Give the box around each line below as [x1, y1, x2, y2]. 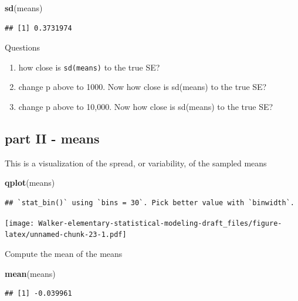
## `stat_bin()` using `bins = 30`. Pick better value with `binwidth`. [5, 199, 294, 208]
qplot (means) [5, 176, 55, 189]
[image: [5, 219, 35, 228]
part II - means [5, 129, 100, 148]
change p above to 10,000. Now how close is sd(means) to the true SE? [18, 101, 273, 113]
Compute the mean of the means [5, 247, 123, 259]
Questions [5, 41, 40, 53]
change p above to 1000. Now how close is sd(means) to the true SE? [18, 81, 267, 93]
